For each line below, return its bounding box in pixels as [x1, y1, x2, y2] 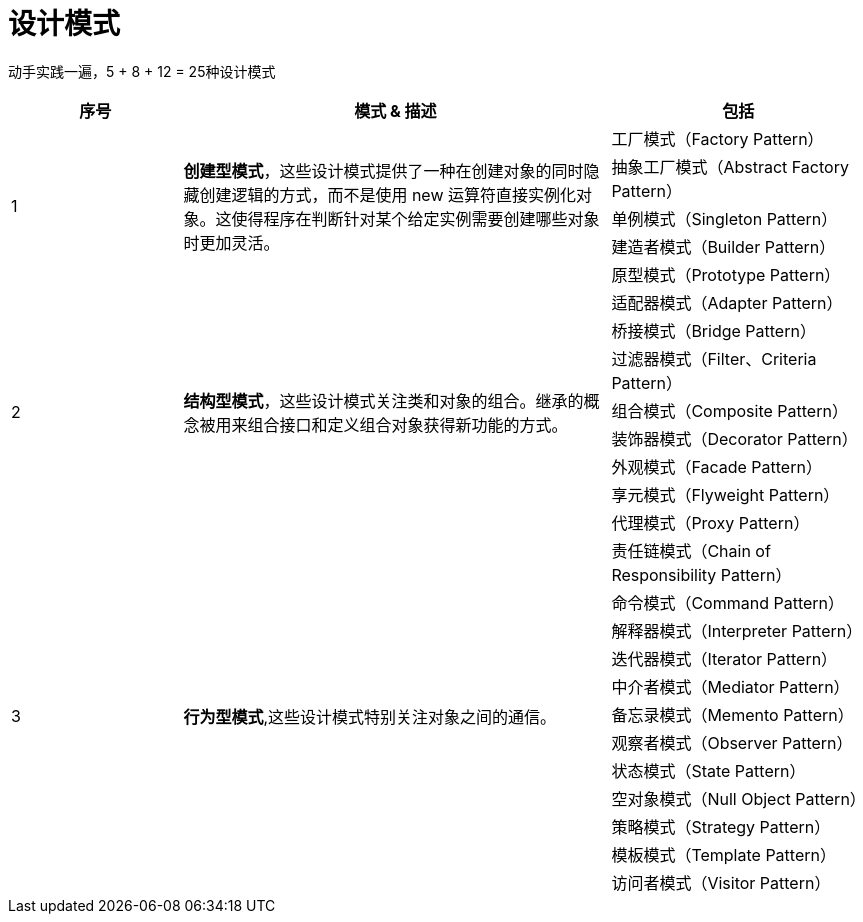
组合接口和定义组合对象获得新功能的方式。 [247, 414, 568, 435]
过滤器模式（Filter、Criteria [611, 348, 817, 369]
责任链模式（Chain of [611, 540, 771, 561]
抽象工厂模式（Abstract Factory [611, 156, 849, 177]
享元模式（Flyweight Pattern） [611, 484, 840, 505]
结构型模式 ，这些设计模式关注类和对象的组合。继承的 [183, 390, 584, 411]
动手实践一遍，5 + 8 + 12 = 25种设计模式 [8, 62, 276, 80]
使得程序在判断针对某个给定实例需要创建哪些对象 [231, 208, 600, 229]
